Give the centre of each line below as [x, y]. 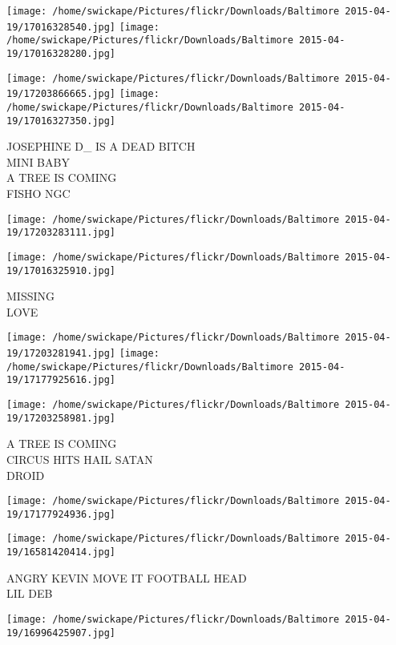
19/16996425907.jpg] [61, 633]
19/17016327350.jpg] [61, 121]
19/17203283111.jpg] [61, 233]
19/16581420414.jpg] [61, 552]
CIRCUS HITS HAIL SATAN [80, 459]
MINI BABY [38, 161]
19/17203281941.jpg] [61, 354]
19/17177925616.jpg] [61, 380]
